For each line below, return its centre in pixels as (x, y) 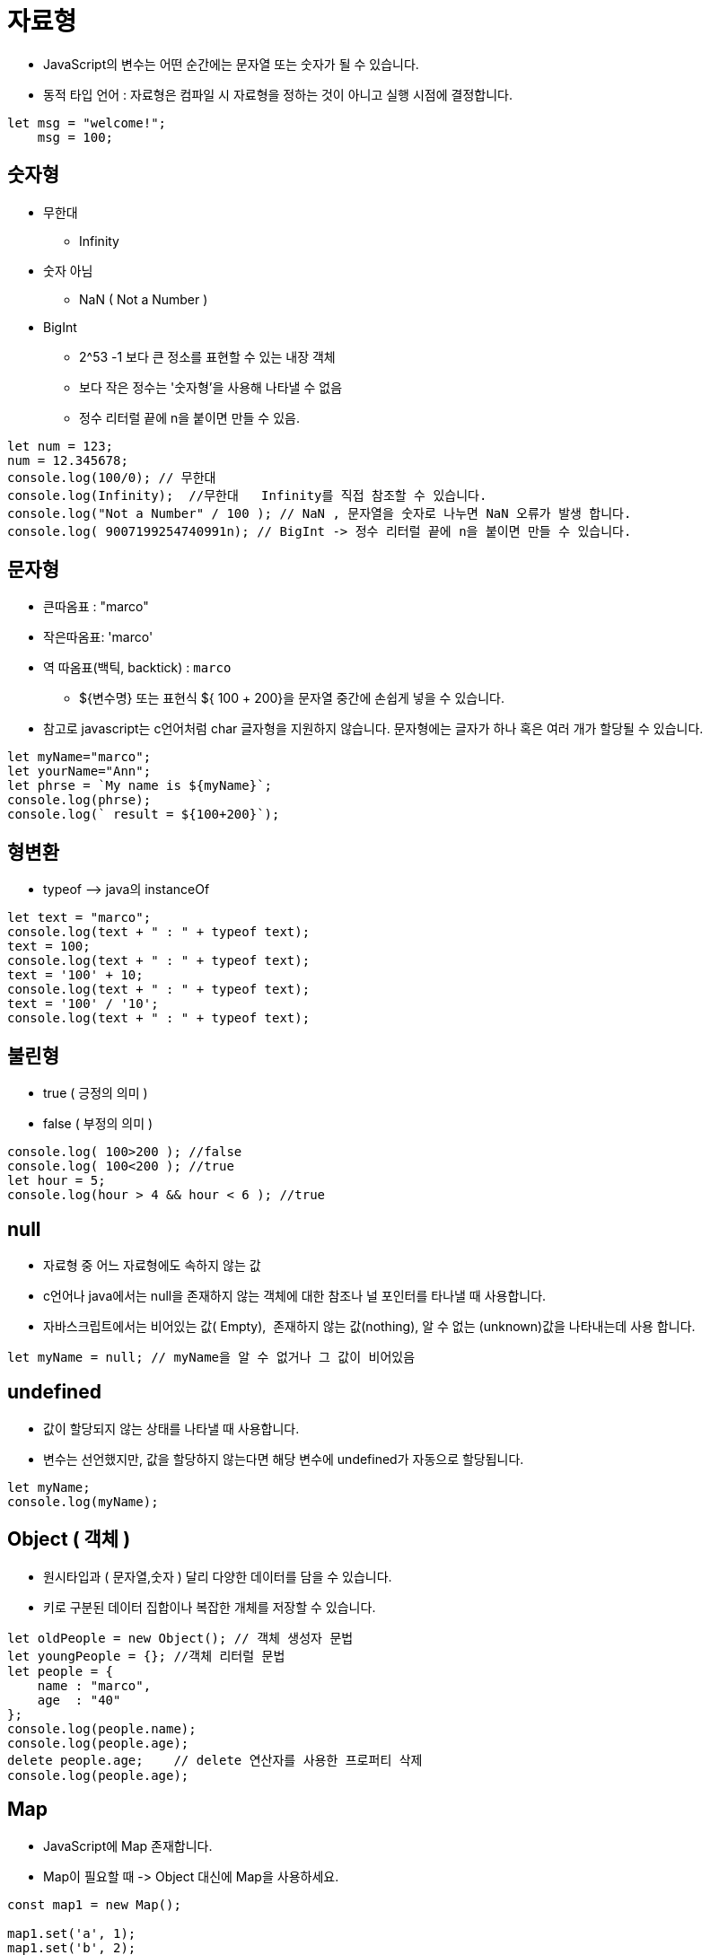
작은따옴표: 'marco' (98, 637)
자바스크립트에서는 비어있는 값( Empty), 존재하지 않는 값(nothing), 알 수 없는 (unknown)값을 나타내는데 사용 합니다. (369, 1326)
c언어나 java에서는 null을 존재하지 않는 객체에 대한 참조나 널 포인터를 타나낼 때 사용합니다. (295, 1295)
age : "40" (79, 1700)
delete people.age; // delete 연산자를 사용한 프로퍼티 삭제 (215, 1760)
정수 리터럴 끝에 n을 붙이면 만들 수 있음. (189, 417)
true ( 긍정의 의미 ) (96, 1093)
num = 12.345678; (68, 460)
